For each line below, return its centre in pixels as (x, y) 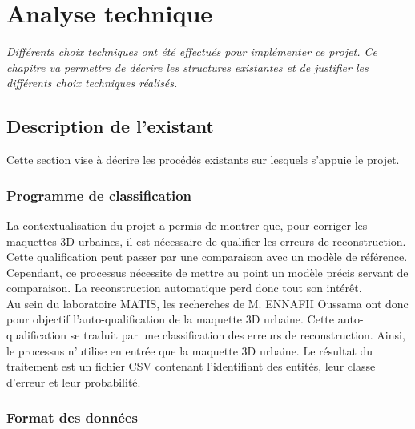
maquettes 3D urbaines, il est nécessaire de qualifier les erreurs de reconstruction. (206, 241)
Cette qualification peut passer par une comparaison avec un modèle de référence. (207, 257)
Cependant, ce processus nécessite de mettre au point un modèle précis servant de (207, 272)
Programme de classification (99, 195)
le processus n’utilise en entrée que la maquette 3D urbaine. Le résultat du (190, 350)
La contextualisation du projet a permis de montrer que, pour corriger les (187, 225)
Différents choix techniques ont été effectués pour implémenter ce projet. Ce (192, 52)
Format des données (73, 417)
